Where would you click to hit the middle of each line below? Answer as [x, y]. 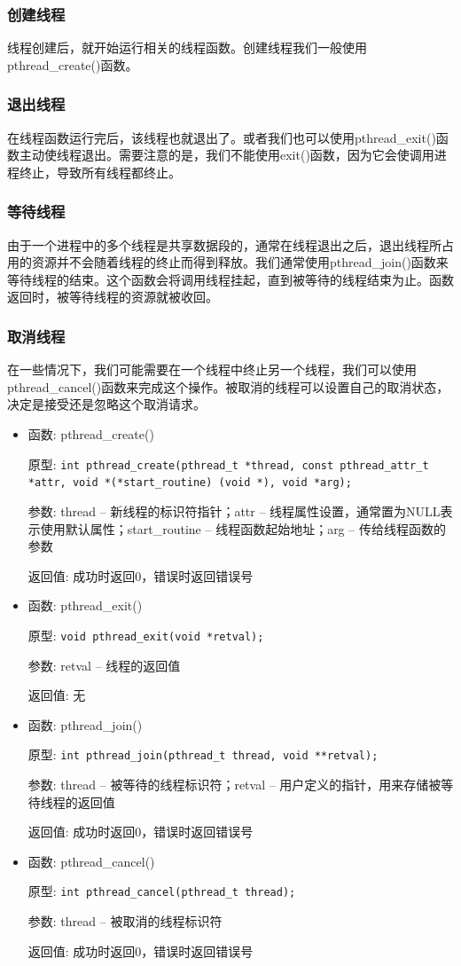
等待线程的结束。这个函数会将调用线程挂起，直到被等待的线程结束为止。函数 [230, 279]
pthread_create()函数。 [73, 64]
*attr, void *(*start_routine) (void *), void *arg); [190, 483]
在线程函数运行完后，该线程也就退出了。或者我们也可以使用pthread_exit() [222, 137]
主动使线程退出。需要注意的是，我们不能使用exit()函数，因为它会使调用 [227, 155]
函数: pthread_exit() [85, 605]
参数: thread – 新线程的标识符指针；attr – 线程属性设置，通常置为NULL [234, 510]
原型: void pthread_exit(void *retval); [146, 635]
